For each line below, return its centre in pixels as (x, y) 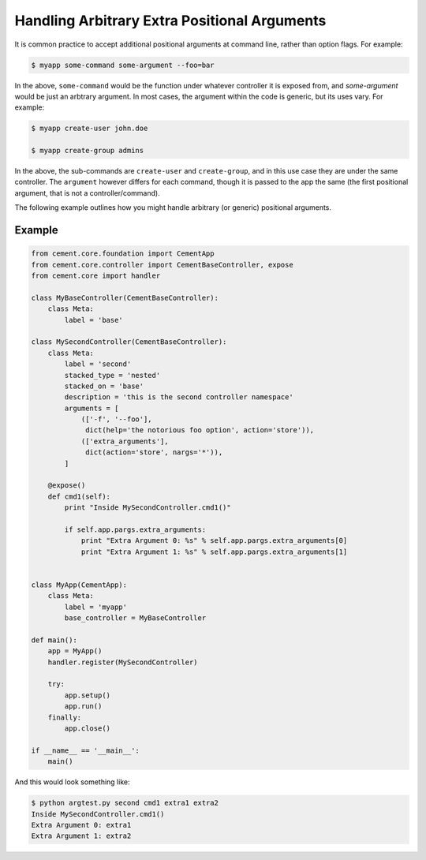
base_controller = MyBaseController (135, 618)
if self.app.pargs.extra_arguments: (135, 529)
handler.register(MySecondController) (123, 662)
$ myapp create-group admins (88, 151)
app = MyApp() (75, 651)
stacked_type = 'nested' (112, 375)
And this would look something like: (72, 782)
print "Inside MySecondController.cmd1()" (148, 508)
